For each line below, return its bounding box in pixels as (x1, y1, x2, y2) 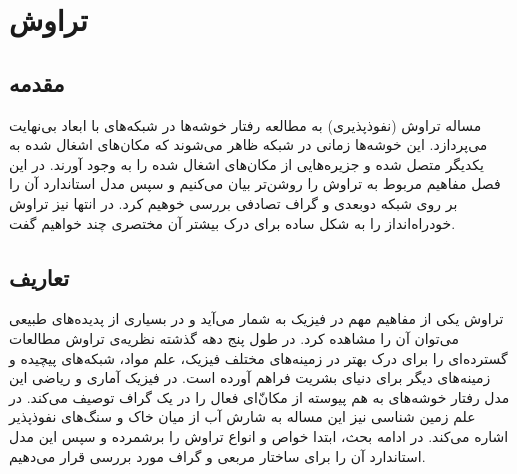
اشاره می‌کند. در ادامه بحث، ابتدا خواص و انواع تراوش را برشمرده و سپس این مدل (9, 425, 509, 446)
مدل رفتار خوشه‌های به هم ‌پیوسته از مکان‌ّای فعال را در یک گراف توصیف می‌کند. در (9, 386, 510, 407)
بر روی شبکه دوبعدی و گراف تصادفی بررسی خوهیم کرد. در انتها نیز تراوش (9, 192, 458, 213)
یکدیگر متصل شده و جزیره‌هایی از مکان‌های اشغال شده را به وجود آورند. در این (9, 153, 484, 174)
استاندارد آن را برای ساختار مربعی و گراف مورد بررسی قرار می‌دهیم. (9, 445, 426, 466)
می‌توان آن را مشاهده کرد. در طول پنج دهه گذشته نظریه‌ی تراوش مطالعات (9, 327, 459, 348)
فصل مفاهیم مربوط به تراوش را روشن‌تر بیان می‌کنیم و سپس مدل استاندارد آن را (9, 173, 501, 194)
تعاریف (9, 261, 70, 292)
